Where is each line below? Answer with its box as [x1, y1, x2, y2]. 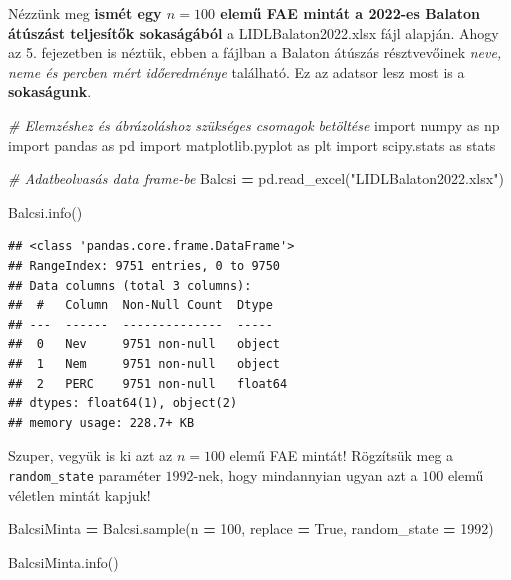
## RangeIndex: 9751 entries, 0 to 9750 [8, 258, 281, 273]
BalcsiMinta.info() [8, 551, 119, 572]
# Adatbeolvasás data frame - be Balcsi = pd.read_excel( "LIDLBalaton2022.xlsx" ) [8, 168, 504, 189]
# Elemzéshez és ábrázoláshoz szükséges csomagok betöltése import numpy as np [8, 114, 500, 135]
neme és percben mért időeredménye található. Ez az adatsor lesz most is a [8, 61, 465, 82]
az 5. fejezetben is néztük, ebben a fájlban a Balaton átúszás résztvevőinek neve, [8, 42, 502, 63]
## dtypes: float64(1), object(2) [8, 396, 238, 411]
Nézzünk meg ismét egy [8, 3, 162, 23]
